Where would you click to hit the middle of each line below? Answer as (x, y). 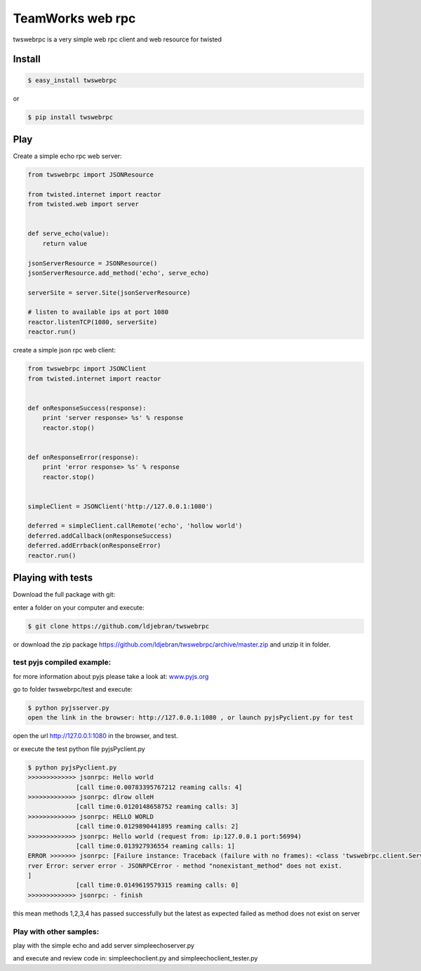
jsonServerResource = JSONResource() (93, 263)
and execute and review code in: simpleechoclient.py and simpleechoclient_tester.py (135, 958)
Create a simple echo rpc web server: (67, 156)
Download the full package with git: (64, 595)
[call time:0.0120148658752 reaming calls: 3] (158, 807)
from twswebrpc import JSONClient (87, 369)
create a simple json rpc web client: (64, 350)
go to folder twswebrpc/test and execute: (73, 689)
